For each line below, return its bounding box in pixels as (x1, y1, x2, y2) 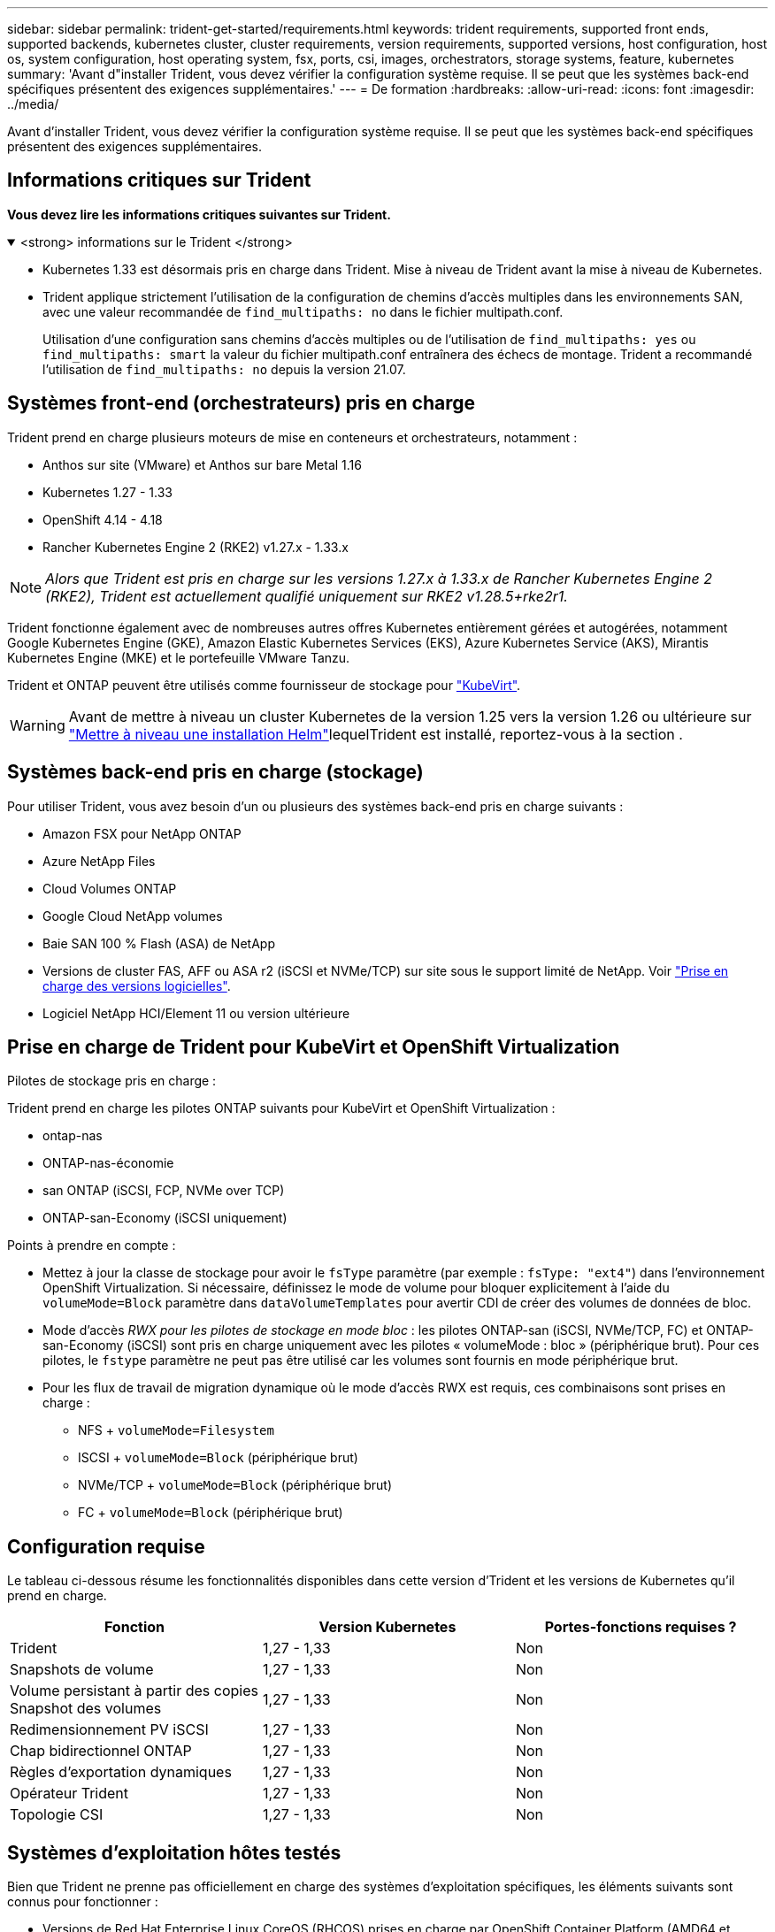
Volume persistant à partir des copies (10, 1682, 258, 1700)
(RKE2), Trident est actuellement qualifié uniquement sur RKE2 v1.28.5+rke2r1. (45, 586, 568, 605)
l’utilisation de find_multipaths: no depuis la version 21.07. (42, 361, 406, 377)
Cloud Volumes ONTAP (42, 880, 177, 896)
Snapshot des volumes (10, 1699, 162, 1718)
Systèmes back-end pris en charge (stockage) (7, 761, 424, 784)
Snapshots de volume (10, 1660, 154, 1679)
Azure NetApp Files (42, 853, 156, 869)
